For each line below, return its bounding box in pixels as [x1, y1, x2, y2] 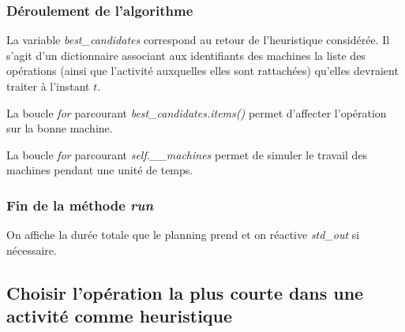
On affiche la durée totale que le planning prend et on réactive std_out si [6, 226, 360, 243]
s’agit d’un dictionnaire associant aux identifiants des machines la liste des [6, 47, 366, 63]
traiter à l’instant [6, 78, 90, 94]
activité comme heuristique [6, 304, 233, 328]
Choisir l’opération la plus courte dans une [6, 280, 364, 304]
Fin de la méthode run [6, 195, 154, 214]
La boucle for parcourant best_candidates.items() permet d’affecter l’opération [6, 104, 387, 121]
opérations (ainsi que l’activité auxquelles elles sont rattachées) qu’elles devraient [6, 62, 399, 79]
